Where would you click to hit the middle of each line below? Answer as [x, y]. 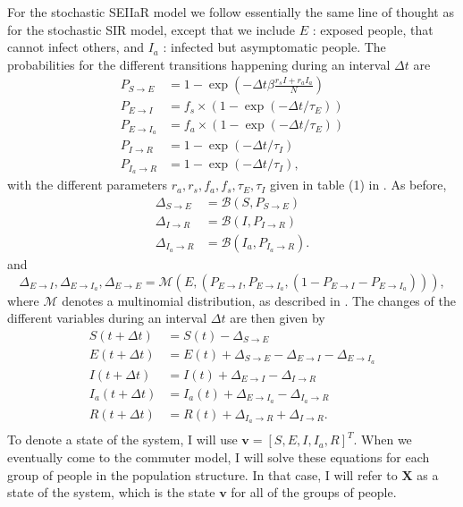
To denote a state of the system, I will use [122, 439]
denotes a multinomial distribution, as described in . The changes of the [259, 300]
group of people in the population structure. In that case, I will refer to [202, 474]
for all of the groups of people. [314, 492]
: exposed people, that [373, 29]
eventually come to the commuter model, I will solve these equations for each [219, 457]
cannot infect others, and [76, 47]
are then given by [278, 318]
